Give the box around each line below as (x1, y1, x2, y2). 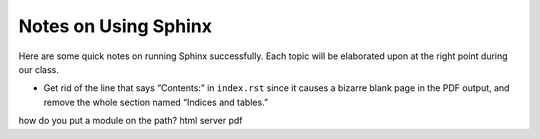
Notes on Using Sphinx (18, 15, 212, 37)
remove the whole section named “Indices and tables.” (43, 96, 269, 108)
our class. (18, 63, 59, 75)
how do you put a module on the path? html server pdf (18, 115, 243, 127)
